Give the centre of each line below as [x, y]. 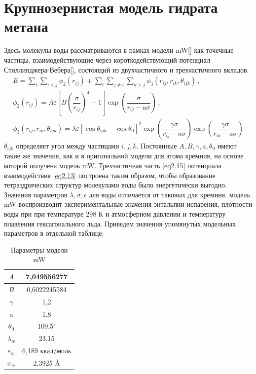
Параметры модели [39, 249]
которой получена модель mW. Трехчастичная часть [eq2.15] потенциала [113, 166]
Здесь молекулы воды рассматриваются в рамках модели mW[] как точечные [119, 50]
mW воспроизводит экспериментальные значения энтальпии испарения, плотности [128, 204]
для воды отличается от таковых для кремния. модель [169, 194]
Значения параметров [36, 194]
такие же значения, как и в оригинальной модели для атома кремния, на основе [124, 156]
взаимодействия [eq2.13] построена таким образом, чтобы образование [110, 175]
